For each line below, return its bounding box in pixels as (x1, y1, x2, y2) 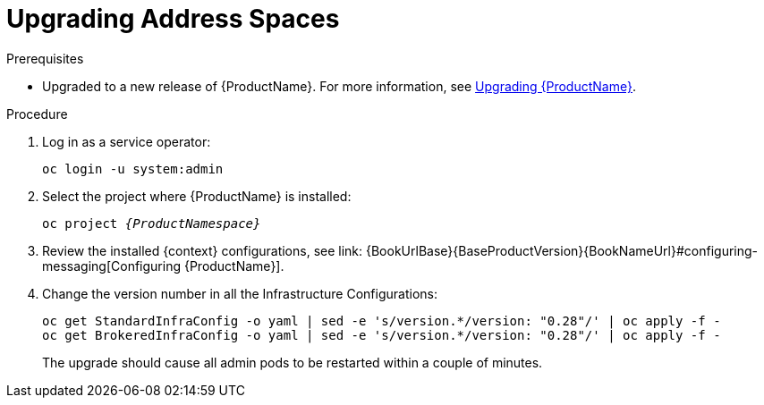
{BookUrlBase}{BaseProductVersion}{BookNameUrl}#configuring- (365, 242, 759, 258)
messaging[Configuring (42, 257, 181, 274)
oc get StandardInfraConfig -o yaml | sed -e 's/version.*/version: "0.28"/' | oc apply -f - (42, 313, 721, 328)
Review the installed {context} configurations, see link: (42, 242, 363, 258)
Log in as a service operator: (42, 133, 211, 149)
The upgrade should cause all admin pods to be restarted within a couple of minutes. (42, 354, 543, 370)
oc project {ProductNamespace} (42, 215, 261, 231)
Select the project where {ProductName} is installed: (42, 188, 352, 204)
